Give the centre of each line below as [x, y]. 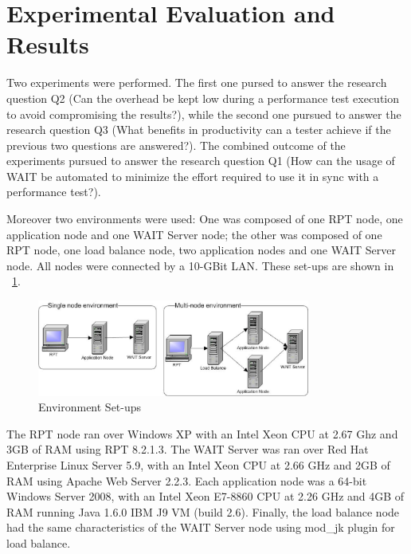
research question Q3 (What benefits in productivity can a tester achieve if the [199, 130]
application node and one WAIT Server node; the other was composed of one [194, 234]
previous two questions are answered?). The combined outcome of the [176, 145]
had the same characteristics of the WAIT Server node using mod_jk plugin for [201, 527]
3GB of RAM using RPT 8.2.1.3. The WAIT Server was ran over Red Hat [188, 449]
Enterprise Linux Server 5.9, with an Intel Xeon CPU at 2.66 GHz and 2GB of [198, 464]
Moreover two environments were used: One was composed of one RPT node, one [205, 219]
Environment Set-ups [90, 407]
